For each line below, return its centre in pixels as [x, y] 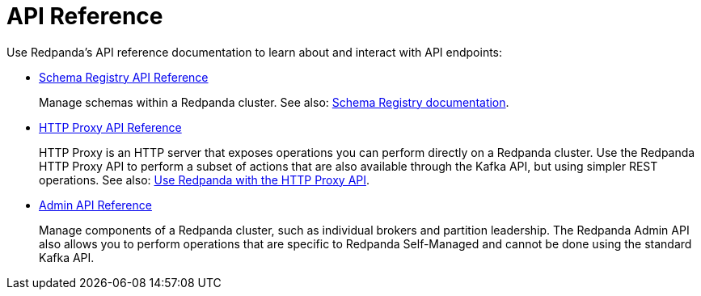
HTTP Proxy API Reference [110, 127]
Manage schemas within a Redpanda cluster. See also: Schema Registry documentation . [274, 102]
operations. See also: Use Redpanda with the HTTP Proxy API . [205, 180]
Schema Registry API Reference [124, 77]
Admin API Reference [95, 205]
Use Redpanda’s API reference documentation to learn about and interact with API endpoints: [255, 52]
